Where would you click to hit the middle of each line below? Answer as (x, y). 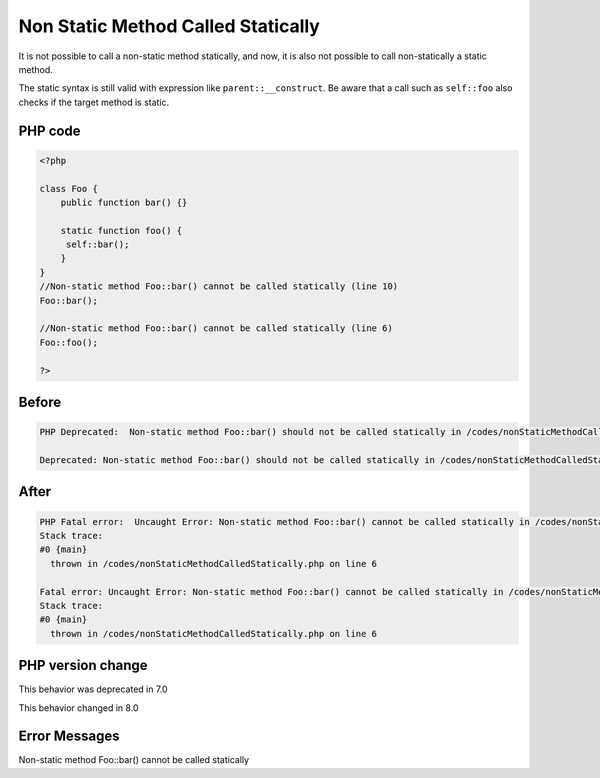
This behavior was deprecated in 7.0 (93, 689)
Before (40, 401)
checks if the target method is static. (94, 102)
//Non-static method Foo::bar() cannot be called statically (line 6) (216, 328)
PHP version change (83, 665)
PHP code (49, 130)
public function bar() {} (124, 202)
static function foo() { (121, 230)
